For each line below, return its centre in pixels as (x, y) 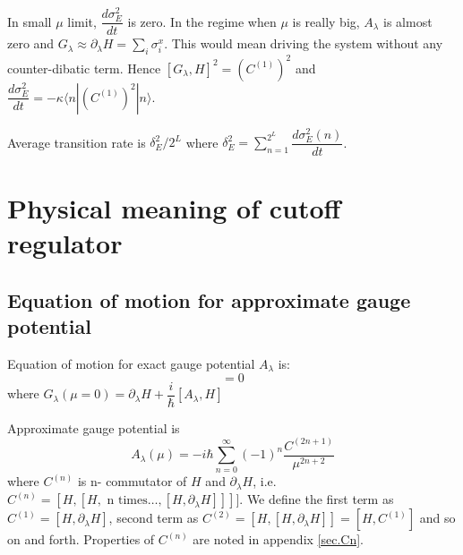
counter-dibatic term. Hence (84, 68)
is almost (408, 21)
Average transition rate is (77, 142)
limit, (82, 21)
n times (127, 501)
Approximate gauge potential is (94, 427)
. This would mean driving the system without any (304, 43)
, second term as (154, 518)
